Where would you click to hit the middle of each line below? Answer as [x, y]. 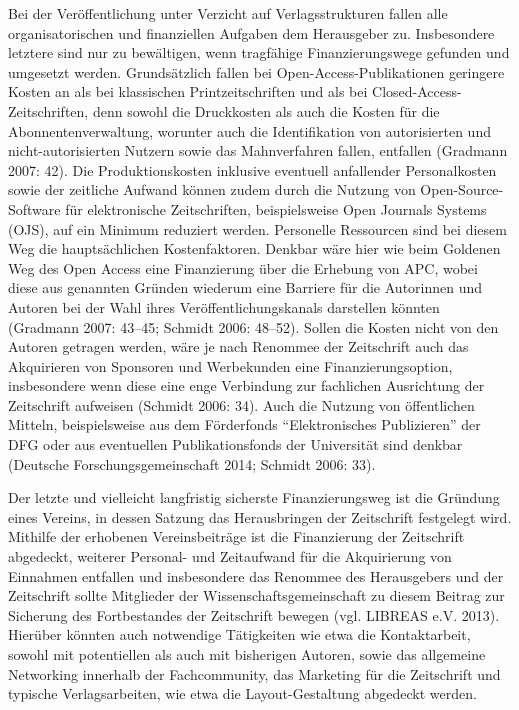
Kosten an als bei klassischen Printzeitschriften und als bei [188, 91]
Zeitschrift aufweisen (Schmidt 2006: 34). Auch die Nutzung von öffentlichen [241, 404]
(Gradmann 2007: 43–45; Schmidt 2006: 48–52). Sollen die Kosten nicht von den [253, 326]
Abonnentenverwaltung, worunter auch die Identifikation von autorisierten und [249, 130]
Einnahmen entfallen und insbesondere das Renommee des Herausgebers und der [256, 575]
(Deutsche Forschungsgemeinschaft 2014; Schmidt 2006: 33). [192, 463]
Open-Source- [462, 189]
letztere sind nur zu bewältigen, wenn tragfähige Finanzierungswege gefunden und [259, 52]
